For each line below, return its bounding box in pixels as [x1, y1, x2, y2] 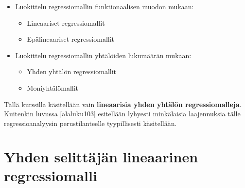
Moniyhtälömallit [27, 82, 79, 93]
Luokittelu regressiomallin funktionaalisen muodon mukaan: [15, 1, 194, 11]
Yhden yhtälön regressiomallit [27, 66, 117, 77]
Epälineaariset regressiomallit [27, 34, 115, 44]
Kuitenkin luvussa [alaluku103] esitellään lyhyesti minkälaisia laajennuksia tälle [4, 109, 241, 119]
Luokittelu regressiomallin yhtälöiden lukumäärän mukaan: [15, 50, 192, 60]
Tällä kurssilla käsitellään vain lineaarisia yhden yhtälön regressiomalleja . [4, 99, 242, 109]
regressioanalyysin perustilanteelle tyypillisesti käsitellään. [4, 118, 177, 128]
